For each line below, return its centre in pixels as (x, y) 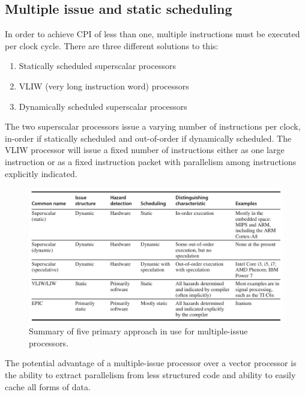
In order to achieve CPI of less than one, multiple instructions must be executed (152, 34)
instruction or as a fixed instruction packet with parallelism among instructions (151, 161)
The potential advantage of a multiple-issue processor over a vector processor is (151, 363)
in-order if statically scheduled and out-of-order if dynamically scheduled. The (148, 138)
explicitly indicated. (41, 173)
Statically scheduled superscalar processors (97, 66)
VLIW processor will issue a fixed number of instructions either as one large (145, 150)
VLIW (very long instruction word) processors (104, 86)
